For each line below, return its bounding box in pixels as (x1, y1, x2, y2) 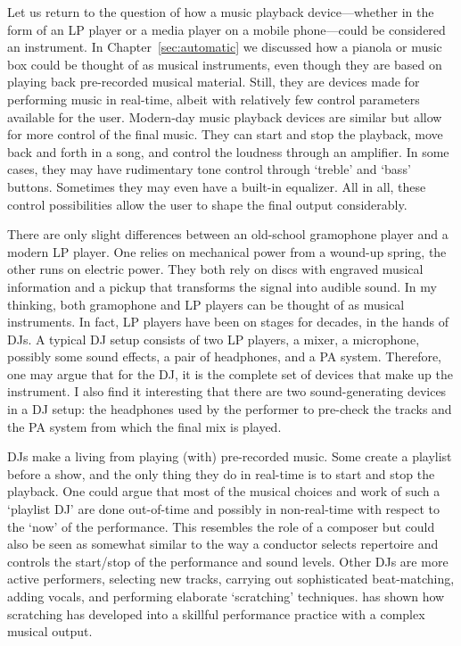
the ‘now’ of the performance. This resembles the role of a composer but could (7, 517, 435, 535)
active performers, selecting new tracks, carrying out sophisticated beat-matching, (7, 569, 455, 588)
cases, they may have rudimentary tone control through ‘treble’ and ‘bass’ (7, 160, 411, 178)
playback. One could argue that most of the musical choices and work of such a (7, 482, 440, 501)
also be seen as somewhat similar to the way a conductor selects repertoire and (7, 534, 439, 553)
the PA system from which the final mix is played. (7, 417, 282, 435)
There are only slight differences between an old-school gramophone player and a (7, 225, 449, 244)
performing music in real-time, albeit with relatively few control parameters (7, 89, 420, 108)
